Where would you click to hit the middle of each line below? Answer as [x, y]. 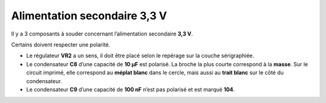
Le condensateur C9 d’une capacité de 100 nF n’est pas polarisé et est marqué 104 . [131, 89]
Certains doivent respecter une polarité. [61, 45]
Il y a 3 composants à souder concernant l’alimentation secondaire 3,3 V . [102, 34]
